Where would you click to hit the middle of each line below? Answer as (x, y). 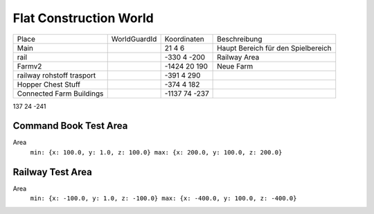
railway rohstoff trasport (56, 75)
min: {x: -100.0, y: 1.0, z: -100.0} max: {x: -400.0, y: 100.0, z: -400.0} (163, 198)
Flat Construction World (83, 18)
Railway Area (238, 57)
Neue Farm (235, 66)
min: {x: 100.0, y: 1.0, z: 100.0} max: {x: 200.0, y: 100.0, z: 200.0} (156, 152)
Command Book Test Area (70, 126)
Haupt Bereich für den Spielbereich (274, 48)
